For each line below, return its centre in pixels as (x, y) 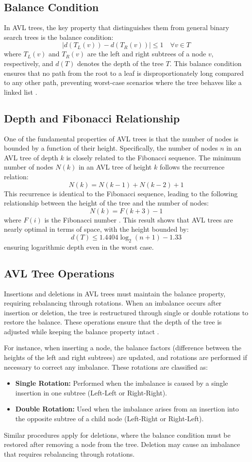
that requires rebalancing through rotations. (69, 453)
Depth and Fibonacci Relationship (92, 118)
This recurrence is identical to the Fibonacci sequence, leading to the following (121, 193)
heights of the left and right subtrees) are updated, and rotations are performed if (126, 357)
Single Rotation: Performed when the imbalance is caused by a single (122, 383)
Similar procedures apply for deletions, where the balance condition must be (117, 435)
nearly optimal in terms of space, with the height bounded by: (96, 229)
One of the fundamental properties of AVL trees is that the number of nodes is (121, 138)
